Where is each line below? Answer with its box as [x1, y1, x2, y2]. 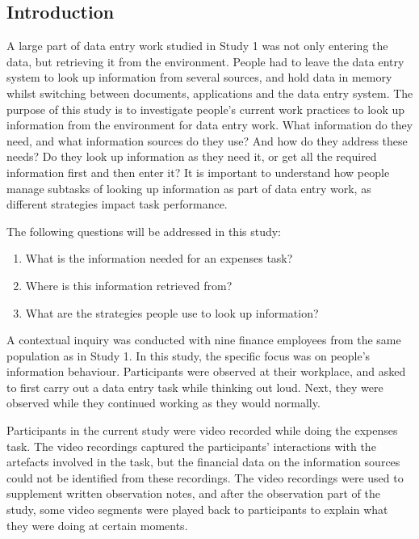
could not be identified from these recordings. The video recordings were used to [6, 469, 404, 486]
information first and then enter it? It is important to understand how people [6, 163, 390, 180]
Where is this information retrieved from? [25, 276, 233, 293]
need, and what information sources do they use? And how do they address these [6, 132, 408, 149]
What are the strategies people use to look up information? [25, 304, 319, 321]
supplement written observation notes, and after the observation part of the [6, 485, 380, 502]
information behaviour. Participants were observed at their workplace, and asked [6, 363, 406, 380]
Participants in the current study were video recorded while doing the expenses [6, 422, 398, 439]
